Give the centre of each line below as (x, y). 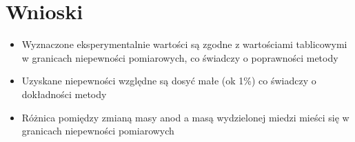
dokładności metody (64, 94)
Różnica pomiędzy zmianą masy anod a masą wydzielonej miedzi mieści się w (185, 117)
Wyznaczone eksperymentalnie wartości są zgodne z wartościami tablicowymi (184, 44)
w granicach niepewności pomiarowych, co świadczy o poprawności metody (180, 57)
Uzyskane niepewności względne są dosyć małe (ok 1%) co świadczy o (169, 81)
